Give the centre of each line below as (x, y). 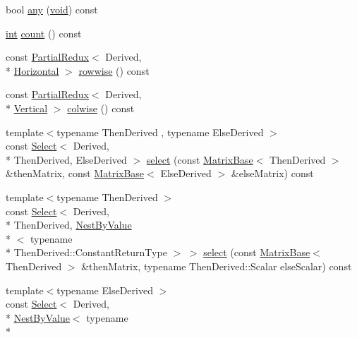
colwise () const (101, 108)
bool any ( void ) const (52, 9)
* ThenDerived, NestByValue (69, 225)
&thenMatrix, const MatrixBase (75, 173)
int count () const (44, 33)
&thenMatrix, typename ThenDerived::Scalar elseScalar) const (217, 266)
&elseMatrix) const (272, 173)
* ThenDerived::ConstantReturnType (86, 252)
